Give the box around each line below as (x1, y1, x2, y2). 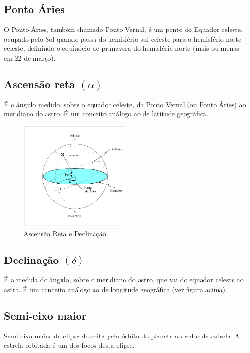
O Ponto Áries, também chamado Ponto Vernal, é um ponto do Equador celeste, (4, 24, 243, 34)
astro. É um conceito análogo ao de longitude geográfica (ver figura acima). (4, 284, 227, 294)
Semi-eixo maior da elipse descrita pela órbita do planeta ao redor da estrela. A (4, 330, 240, 340)
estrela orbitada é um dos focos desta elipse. (4, 340, 135, 350)
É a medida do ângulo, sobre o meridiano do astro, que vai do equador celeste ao (4, 275, 244, 285)
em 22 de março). (4, 52, 56, 62)
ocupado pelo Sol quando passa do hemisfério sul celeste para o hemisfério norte (4, 33, 242, 44)
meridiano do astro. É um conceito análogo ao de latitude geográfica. (4, 108, 208, 119)
